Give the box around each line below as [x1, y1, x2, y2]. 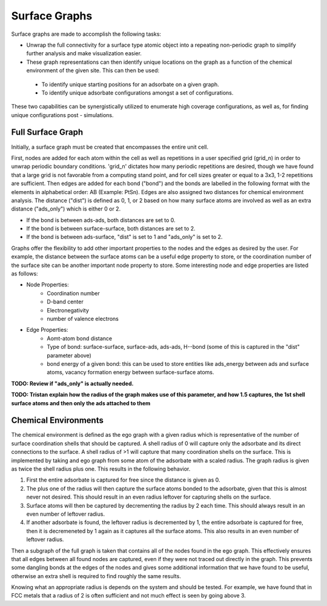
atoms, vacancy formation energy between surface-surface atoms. [47, 369, 214, 376]
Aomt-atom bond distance [47, 334, 113, 342]
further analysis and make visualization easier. [26, 50, 142, 57]
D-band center [47, 298, 84, 306]
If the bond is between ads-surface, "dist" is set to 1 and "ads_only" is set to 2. [26, 234, 223, 241]
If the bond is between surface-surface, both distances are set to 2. [26, 225, 196, 232]
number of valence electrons [47, 315, 119, 322]
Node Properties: [26, 281, 69, 288]
